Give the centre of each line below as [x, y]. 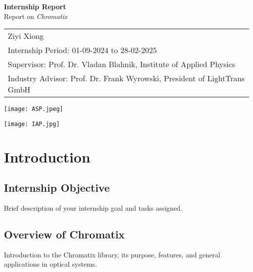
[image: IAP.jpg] [32, 124]
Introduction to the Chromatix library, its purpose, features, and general [112, 254]
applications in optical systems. [51, 264]
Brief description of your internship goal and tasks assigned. [93, 208]
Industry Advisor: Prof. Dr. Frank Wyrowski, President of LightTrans [126, 78]
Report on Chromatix [36, 16]
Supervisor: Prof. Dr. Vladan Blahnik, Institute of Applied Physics [122, 64]
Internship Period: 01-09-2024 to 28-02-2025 [82, 50]
